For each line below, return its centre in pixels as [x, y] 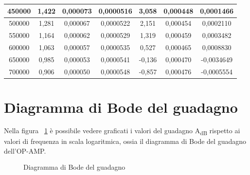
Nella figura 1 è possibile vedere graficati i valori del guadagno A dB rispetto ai [122, 131]
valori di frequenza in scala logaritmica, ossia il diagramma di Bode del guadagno [125, 141]
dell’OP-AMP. [25, 150]
